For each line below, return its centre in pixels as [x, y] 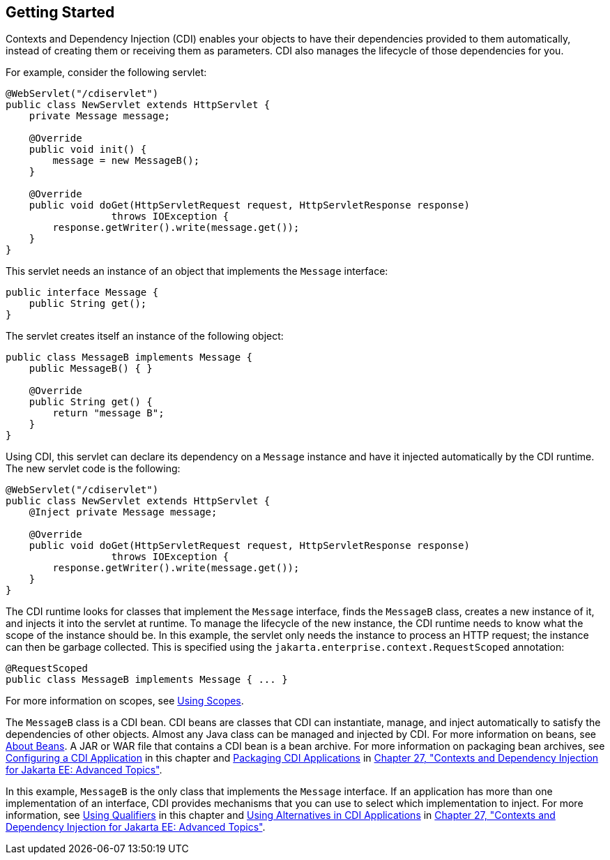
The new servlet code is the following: [93, 469]
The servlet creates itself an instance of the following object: [145, 336]
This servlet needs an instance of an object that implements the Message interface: [197, 271]
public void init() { [88, 150]
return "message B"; [108, 413]
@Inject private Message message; [123, 512]
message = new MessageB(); [126, 161]
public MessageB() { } [91, 369]
